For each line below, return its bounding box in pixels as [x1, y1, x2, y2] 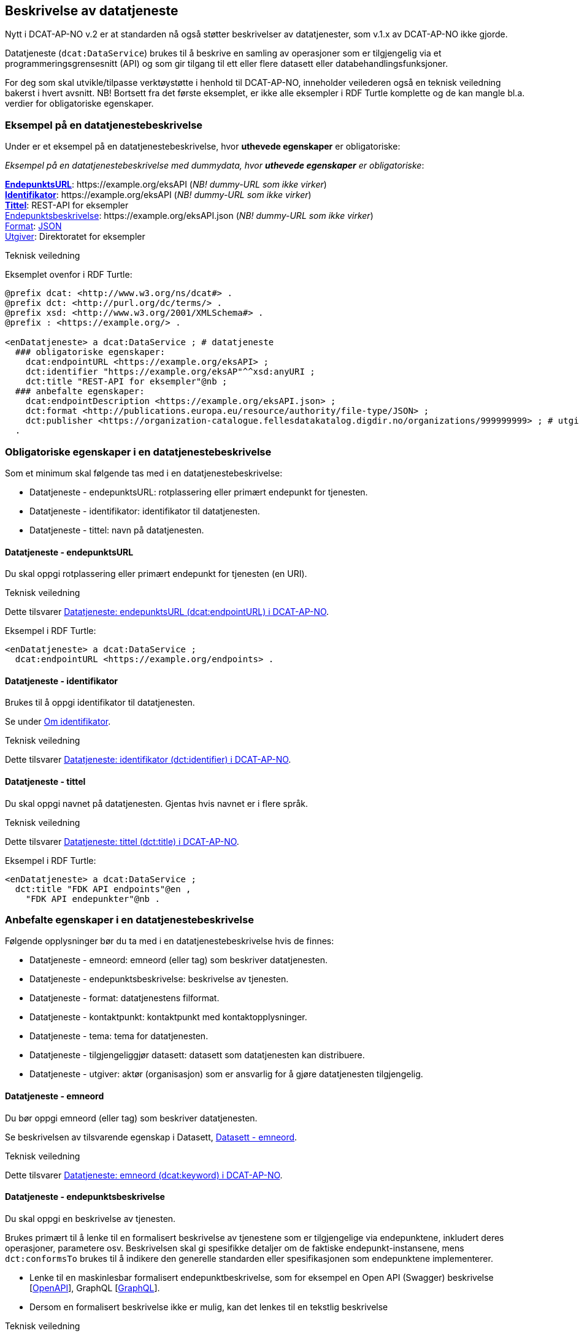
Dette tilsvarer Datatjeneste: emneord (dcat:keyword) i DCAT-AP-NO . [5, 1169, 283, 1180]
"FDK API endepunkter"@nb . [25, 893, 160, 904]
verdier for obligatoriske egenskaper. [5, 98, 154, 109]
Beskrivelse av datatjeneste [5, 3, 178, 18]
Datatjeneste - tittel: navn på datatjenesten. [29, 524, 204, 535]
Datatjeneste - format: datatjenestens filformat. [29, 993, 220, 1004]
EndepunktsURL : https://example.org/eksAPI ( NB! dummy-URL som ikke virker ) [5, 179, 327, 190]
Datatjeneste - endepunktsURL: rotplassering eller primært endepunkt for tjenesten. [29, 486, 368, 497]
